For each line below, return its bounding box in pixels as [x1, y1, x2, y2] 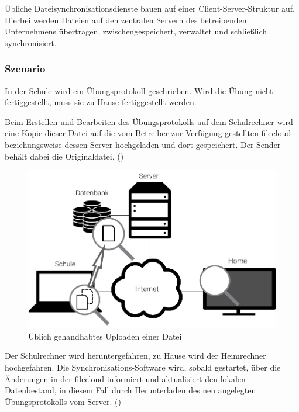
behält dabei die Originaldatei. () [5, 150, 124, 162]
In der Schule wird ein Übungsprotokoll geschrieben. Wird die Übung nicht [5, 84, 273, 96]
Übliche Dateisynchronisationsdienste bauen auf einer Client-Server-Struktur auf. [5, 2, 295, 14]
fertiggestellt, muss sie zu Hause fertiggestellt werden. [5, 96, 197, 108]
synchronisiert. [5, 36, 57, 49]
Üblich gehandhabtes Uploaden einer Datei [28, 330, 182, 342]
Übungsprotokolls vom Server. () [5, 395, 122, 407]
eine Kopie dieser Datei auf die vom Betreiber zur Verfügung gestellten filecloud [5, 127, 291, 139]
